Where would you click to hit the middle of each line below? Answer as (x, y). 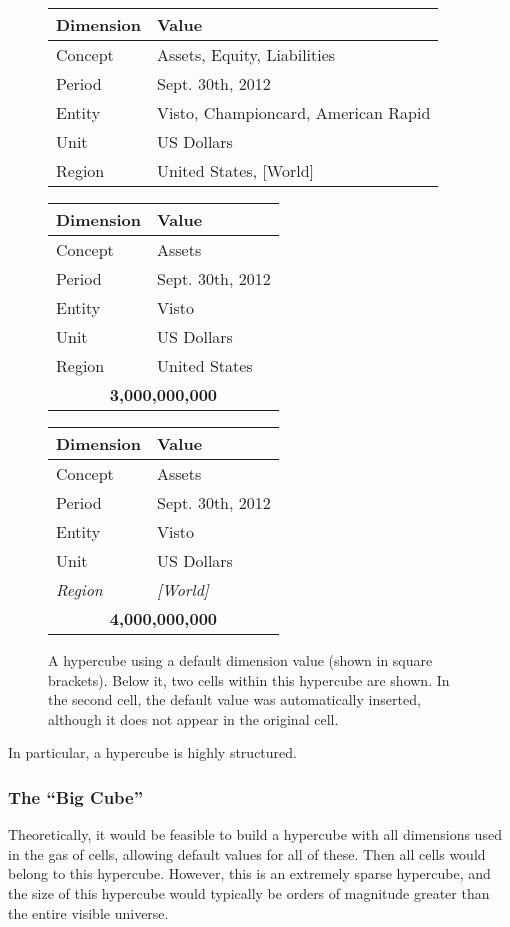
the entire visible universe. (88, 912)
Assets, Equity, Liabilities (246, 54)
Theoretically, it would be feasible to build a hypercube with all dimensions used (255, 834)
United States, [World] (236, 170)
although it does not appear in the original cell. (193, 718)
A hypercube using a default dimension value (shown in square (240, 660)
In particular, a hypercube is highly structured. (152, 752)
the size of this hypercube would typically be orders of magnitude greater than (249, 892)
